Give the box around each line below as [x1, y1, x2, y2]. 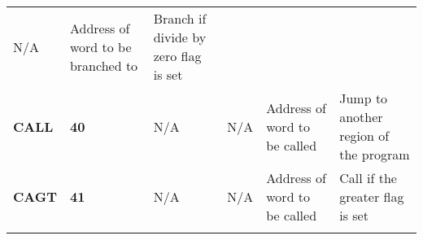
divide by [153, 28, 207, 46]
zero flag [153, 46, 202, 65]
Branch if [153, 9, 207, 28]
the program [339, 145, 410, 164]
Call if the [339, 168, 397, 187]
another [339, 107, 383, 126]
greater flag [339, 187, 404, 206]
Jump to [339, 89, 388, 107]
